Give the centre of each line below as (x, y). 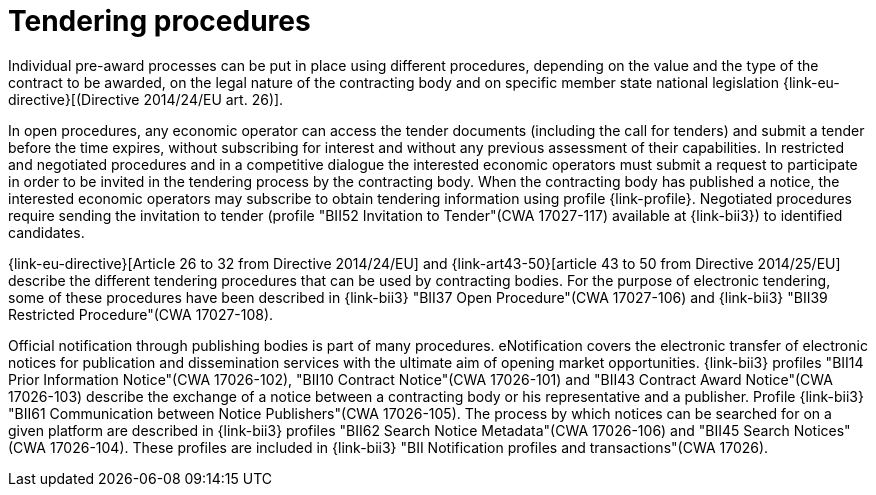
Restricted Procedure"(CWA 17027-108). (141, 314)
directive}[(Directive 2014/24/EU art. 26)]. (146, 99)
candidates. (46, 232)
